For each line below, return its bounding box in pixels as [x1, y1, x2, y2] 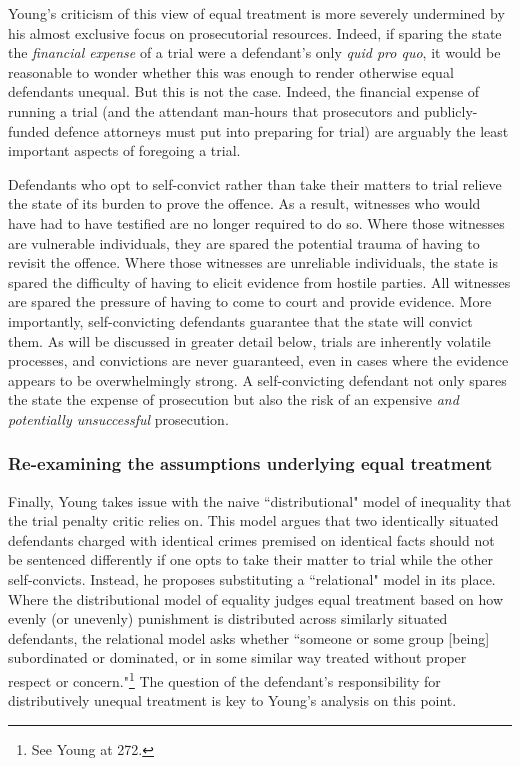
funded [8, 120, 50, 141]
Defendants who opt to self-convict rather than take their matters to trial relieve [8, 173, 502, 194]
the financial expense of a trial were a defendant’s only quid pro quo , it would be [8, 42, 501, 63]
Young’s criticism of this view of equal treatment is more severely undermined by [8, 3, 505, 23]
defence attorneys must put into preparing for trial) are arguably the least [54, 120, 509, 141]
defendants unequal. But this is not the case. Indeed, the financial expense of [8, 81, 480, 102]
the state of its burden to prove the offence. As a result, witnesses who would [8, 193, 481, 214]
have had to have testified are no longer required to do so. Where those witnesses [8, 212, 505, 233]
